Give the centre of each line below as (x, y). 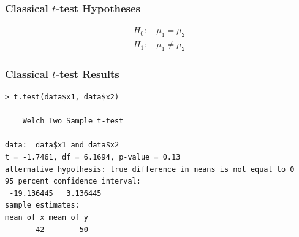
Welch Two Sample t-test (73, 121)
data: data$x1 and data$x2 (62, 145)
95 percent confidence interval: (73, 181)
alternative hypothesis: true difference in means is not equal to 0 (150, 169)
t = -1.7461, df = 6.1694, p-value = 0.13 (93, 157)
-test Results (87, 73)
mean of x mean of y (47, 218)
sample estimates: (42, 205)
